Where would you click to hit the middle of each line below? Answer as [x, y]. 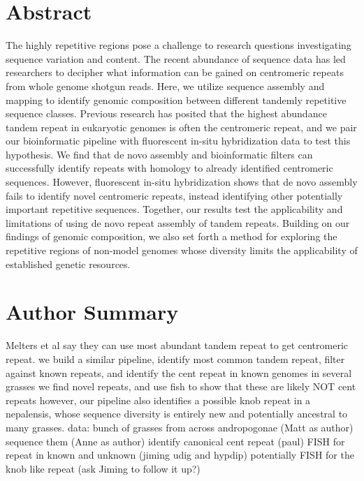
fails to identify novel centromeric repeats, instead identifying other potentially [174, 195]
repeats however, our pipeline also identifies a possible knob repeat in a [158, 400]
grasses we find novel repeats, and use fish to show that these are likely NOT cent [181, 386]
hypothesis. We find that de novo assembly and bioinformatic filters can [159, 154]
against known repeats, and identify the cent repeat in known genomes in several [179, 372]
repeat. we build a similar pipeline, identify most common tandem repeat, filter [175, 358]
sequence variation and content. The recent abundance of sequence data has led [176, 58]
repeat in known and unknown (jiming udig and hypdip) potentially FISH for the [180, 455]
